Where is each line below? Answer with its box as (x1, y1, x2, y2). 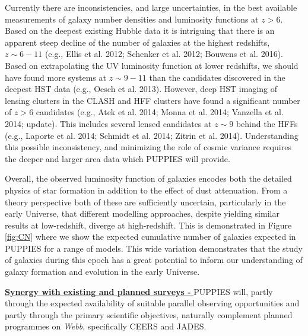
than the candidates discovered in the (149, 71, 285, 83)
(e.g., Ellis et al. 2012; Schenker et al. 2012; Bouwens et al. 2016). (45, 47, 283, 60)
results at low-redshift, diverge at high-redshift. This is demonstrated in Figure (5, 218, 292, 231)
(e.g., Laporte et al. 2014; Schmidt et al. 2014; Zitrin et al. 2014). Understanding (5, 129, 299, 141)
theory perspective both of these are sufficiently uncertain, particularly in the (5, 195, 286, 208)
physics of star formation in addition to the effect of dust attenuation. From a (5, 183, 288, 196)
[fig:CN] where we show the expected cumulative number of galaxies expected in (5, 230, 296, 243)
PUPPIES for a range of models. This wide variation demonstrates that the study (5, 242, 303, 254)
